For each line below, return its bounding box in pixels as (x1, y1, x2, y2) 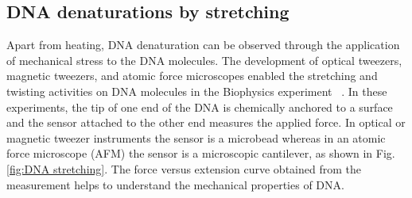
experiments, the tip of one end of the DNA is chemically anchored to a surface (6, 98, 393, 115)
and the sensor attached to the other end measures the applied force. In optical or (6, 114, 406, 131)
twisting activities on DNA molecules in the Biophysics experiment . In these (6, 82, 387, 99)
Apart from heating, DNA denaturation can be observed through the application (6, 36, 400, 53)
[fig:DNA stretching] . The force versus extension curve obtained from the (6, 160, 361, 177)
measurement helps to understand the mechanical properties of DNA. (6, 176, 344, 192)
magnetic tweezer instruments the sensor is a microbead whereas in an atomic (6, 129, 386, 146)
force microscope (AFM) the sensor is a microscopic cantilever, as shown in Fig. (6, 145, 395, 162)
